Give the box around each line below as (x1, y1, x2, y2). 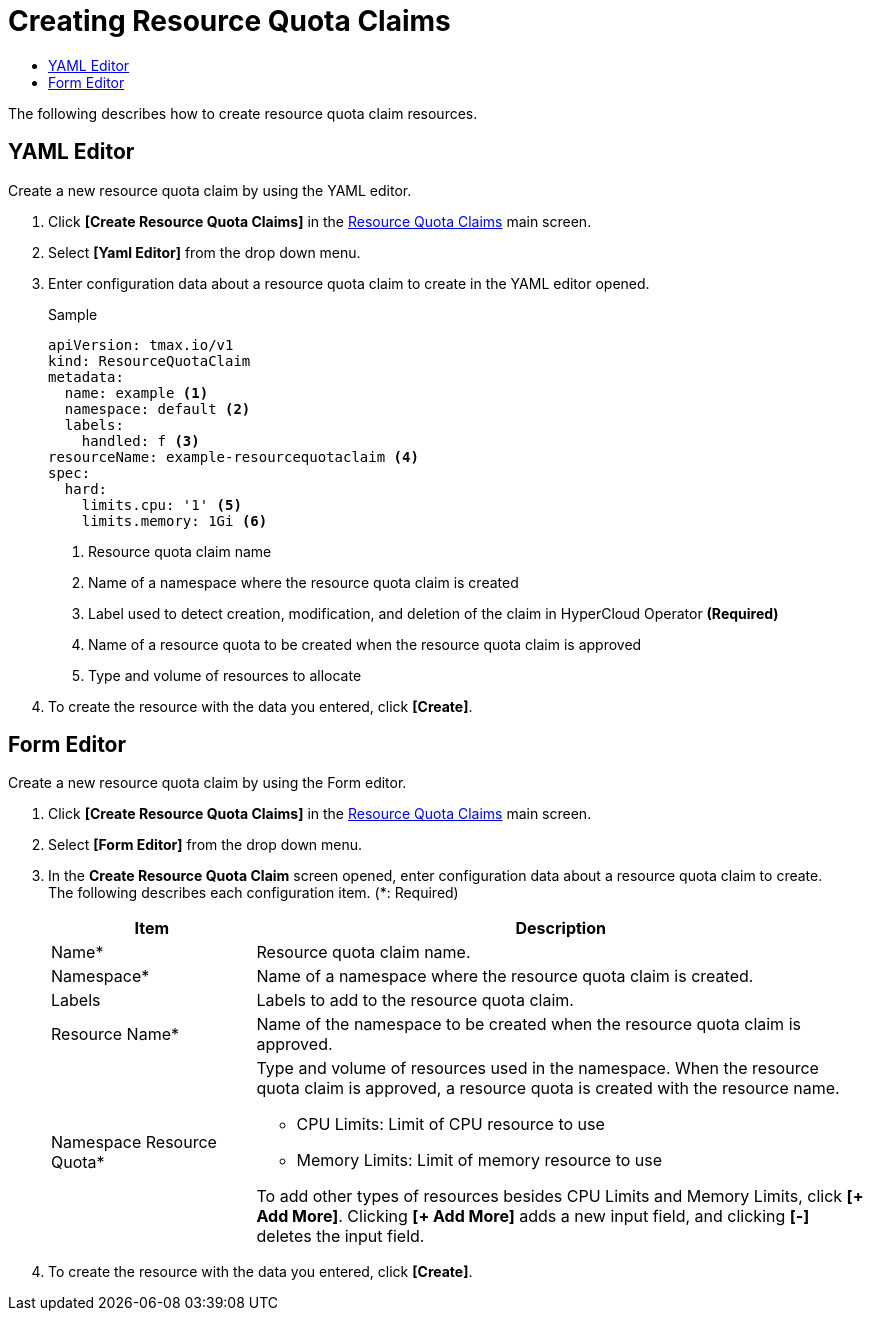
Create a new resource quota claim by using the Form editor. (8, 774, 407, 792)
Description (515, 918, 606, 939)
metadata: (48, 368, 124, 385)
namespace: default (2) (64, 400, 251, 417)
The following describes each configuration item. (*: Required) (48, 884, 459, 902)
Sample (48, 305, 98, 323)
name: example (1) (64, 384, 209, 401)
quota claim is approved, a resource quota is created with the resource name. (256, 1078, 840, 1099)
